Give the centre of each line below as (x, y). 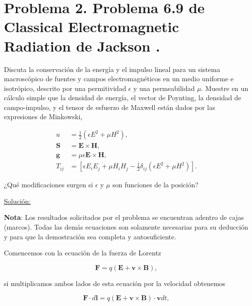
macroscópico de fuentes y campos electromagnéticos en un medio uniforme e (119, 79)
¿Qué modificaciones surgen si (49, 185)
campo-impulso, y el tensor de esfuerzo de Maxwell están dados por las (110, 107)
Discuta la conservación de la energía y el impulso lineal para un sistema (112, 69)
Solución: (18, 201)
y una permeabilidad (164, 88)
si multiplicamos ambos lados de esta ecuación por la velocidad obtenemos (115, 283)
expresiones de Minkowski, (43, 117)
